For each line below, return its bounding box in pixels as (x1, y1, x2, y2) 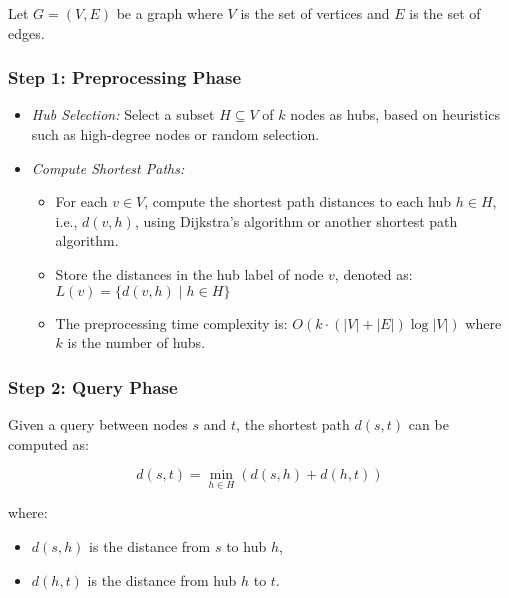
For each (55, 191, 108, 212)
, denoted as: (334, 263, 413, 284)
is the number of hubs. (67, 332, 206, 353)
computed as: (8, 433, 89, 454)
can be (408, 413, 449, 434)
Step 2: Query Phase (8, 374, 178, 399)
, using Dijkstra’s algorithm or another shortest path (134, 210, 458, 231)
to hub (226, 535, 267, 556)
